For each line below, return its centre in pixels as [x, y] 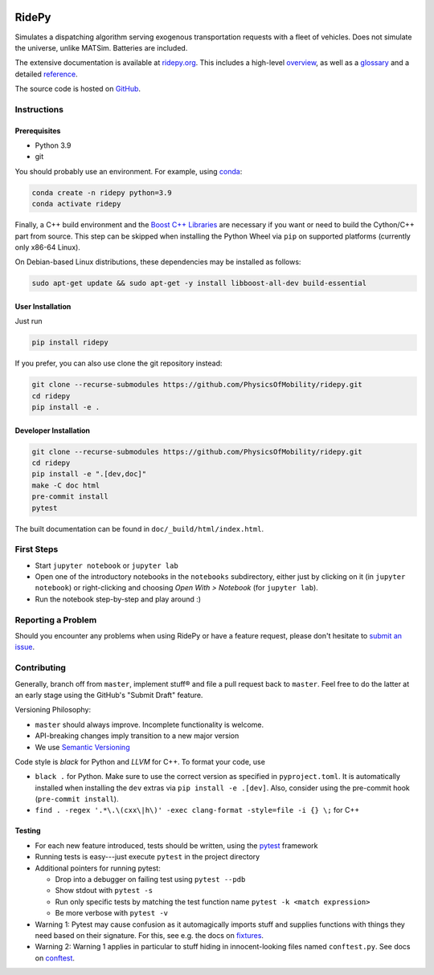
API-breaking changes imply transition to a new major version [137, 736]
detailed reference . [46, 74]
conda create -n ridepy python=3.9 [102, 192]
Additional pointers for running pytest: [98, 868]
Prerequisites [38, 131]
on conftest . [55, 958]
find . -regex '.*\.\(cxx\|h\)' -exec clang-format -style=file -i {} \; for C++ [197, 810]
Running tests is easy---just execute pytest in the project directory [147, 857]
